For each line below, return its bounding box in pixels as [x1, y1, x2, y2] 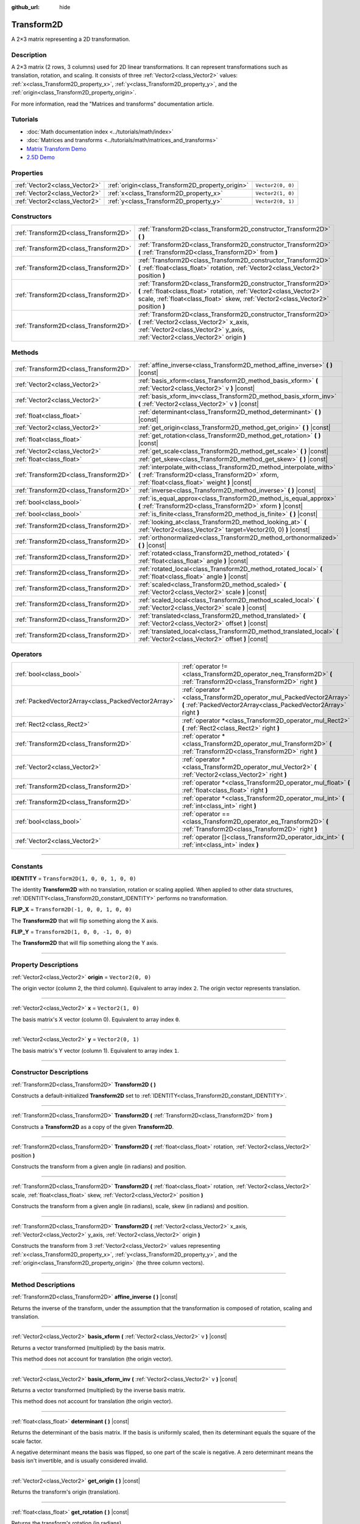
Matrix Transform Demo [26, 145, 86, 152]
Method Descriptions [11, 1280, 76, 1289]
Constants [11, 862, 43, 871]
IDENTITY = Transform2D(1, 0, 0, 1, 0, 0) [11, 875, 136, 882]
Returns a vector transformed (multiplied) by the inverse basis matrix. [11, 1386, 186, 1394]
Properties [11, 168, 44, 177]
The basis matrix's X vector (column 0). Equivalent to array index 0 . [11, 1016, 181, 1023]
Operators [11, 650, 43, 658]
